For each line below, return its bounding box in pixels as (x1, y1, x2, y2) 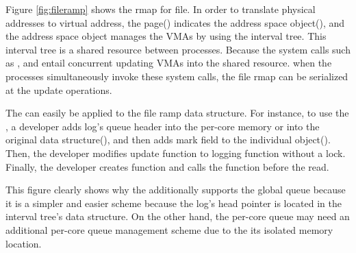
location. (5, 236, 42, 250)
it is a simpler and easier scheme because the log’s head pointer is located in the (5, 195, 342, 210)
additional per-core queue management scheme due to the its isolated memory (5, 222, 333, 237)
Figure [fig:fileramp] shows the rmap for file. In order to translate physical (5, 2, 316, 16)
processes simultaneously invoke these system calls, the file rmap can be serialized (5, 69, 348, 83)
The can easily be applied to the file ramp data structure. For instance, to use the (5, 106, 349, 120)
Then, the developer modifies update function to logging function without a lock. (5, 145, 346, 160)
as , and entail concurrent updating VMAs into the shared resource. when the (5, 56, 332, 70)
